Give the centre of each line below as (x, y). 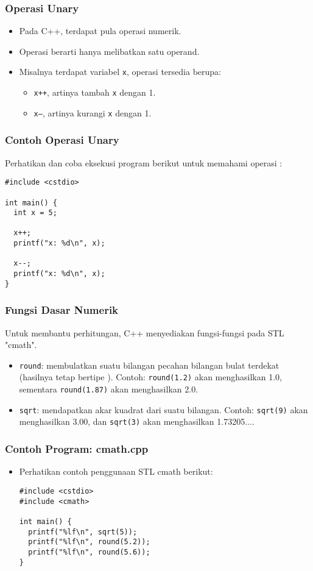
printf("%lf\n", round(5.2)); (89, 542)
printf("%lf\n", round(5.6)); (89, 552)
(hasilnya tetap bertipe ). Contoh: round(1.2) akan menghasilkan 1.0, (150, 377)
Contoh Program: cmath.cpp (77, 449)
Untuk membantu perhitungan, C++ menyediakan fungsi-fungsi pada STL (145, 332)
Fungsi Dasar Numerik (62, 310)
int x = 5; (35, 213)
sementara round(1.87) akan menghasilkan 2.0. (109, 389)
